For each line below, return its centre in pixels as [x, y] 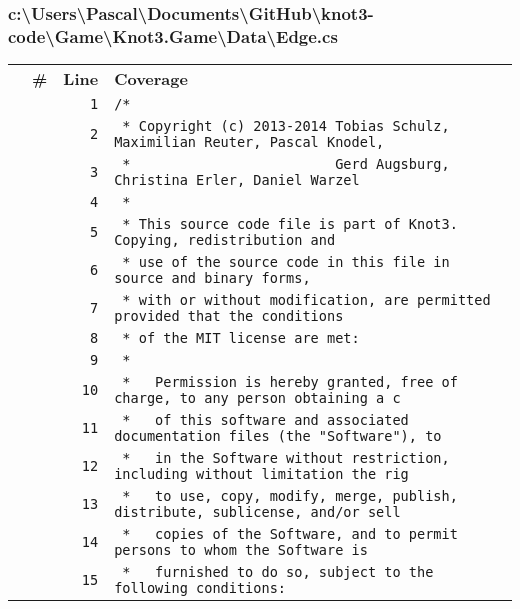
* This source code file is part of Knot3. [290, 224]
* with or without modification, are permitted [306, 300]
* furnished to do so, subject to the [278, 572]
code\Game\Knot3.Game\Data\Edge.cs [173, 35]
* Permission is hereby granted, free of [290, 382]
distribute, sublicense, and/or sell [257, 512]
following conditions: [200, 588]
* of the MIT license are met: [241, 338]
